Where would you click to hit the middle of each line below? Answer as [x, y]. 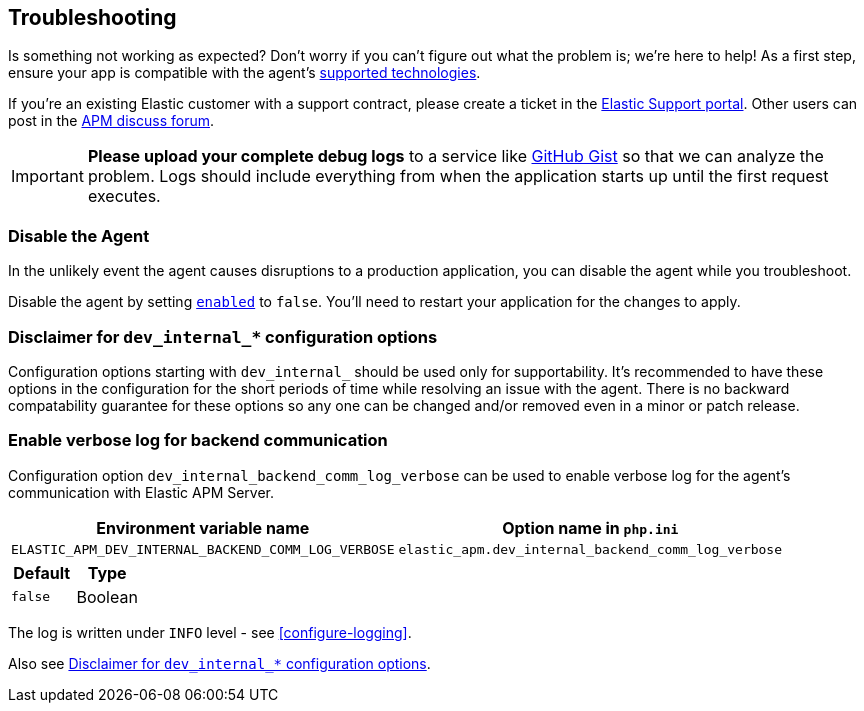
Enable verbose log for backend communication [198, 440]
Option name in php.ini [590, 527]
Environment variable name [203, 527]
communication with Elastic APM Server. [141, 492]
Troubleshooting [92, 17]
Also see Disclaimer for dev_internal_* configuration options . [219, 663]
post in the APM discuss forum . [111, 121]
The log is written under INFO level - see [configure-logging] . [210, 632]
